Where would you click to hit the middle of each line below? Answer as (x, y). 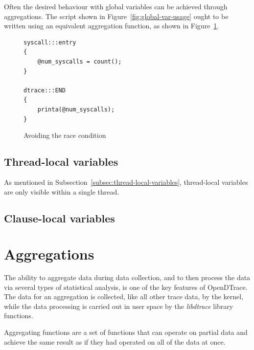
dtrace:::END (45, 90)
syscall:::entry (50, 42)
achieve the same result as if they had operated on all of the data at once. (115, 341)
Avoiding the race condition (65, 135)
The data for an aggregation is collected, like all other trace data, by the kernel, (124, 296)
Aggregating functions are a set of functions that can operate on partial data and (126, 332)
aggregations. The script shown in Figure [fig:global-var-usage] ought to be (116, 16)
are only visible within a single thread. (62, 191)
